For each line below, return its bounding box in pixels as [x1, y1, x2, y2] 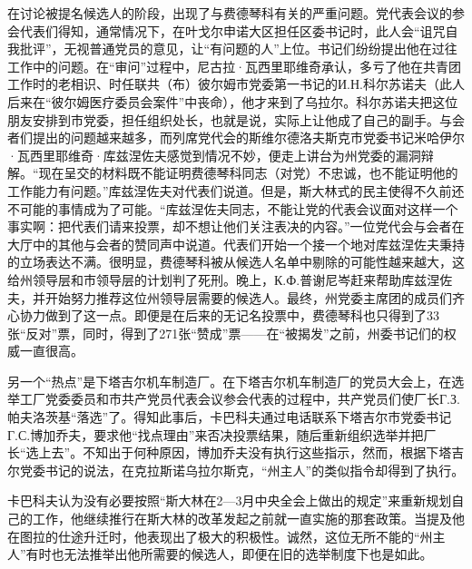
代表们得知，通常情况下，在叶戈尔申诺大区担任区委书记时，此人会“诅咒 [19, 21, 446, 40]
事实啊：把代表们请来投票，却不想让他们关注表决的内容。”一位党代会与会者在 [7, 217, 465, 236]
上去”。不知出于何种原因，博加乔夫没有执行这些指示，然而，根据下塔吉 [38, 443, 465, 462]
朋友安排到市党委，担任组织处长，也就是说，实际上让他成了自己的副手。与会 [7, 110, 465, 129]
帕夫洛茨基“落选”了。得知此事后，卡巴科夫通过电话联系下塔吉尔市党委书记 [7, 407, 452, 427]
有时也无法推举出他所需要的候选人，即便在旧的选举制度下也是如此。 [25, 544, 433, 564]
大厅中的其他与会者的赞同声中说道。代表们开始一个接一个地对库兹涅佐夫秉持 [7, 234, 465, 253]
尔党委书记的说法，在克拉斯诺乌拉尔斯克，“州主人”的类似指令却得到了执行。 [7, 460, 465, 479]
